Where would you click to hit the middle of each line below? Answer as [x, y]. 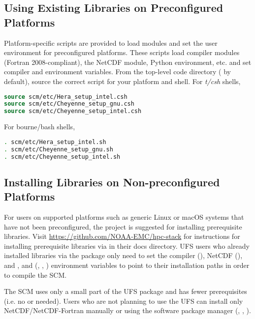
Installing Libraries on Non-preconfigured [112, 182]
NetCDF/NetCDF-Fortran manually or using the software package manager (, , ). [127, 310]
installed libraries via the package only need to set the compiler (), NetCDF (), [123, 255]
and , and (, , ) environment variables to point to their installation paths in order [127, 265]
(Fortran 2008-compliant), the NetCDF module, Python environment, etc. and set [128, 62]
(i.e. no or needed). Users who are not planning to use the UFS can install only [124, 301]
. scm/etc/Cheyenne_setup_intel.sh [62, 157]
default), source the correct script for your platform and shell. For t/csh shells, [122, 81]
